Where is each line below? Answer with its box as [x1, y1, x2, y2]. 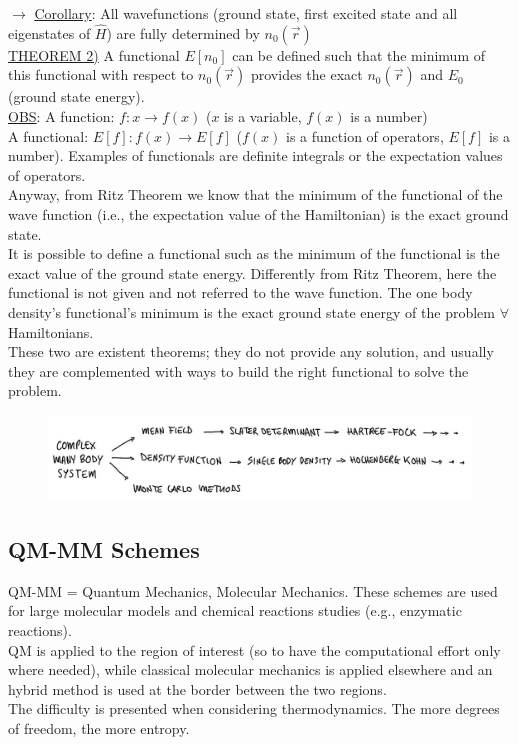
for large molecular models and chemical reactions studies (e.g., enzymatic [8, 600, 462, 621]
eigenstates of [8, 22, 91, 43]
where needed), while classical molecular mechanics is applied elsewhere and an [8, 659, 493, 680]
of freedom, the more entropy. [8, 717, 190, 738]
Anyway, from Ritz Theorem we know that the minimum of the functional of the [8, 184, 503, 205]
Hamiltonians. [8, 321, 94, 342]
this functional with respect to [8, 64, 194, 85]
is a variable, [224, 106, 302, 126]
